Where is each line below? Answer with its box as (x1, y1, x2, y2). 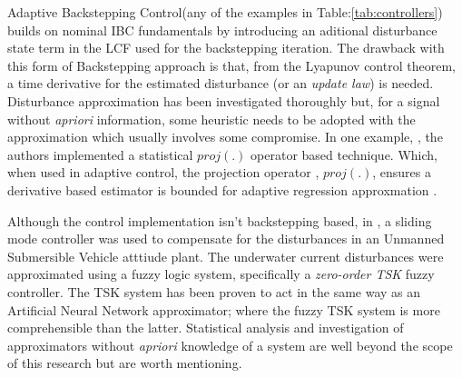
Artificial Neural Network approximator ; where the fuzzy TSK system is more (7, 300, 440, 319)
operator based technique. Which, (251, 144, 437, 164)
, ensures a (372, 163, 432, 182)
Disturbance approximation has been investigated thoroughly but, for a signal (7, 91, 440, 110)
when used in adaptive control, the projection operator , (7, 163, 319, 182)
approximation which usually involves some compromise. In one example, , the (7, 127, 443, 146)
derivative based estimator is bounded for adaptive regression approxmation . (7, 180, 437, 199)
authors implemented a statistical (7, 144, 193, 164)
